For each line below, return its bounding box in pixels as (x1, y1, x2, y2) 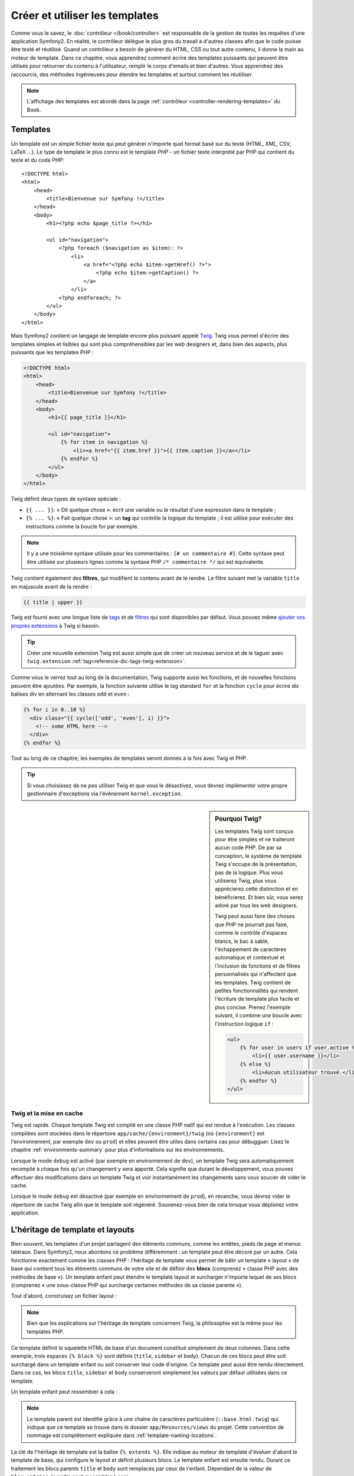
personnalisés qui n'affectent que (215, 971, 297, 978)
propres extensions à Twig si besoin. (11, 622, 100, 629)
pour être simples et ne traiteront (215, 835, 295, 843)
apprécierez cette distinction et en (215, 886, 298, 893)
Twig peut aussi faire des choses (215, 913, 295, 920)
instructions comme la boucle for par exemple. (25, 523, 139, 530)
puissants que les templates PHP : (11, 348, 94, 355)
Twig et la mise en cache (11, 1109, 83, 1117)
